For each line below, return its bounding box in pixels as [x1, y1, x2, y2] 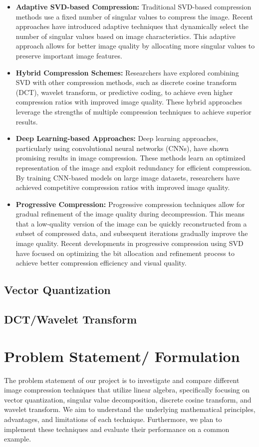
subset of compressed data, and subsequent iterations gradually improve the [15, 228, 248, 238]
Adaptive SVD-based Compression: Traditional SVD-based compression [15, 1, 252, 11]
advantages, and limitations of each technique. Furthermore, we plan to [4, 413, 222, 424]
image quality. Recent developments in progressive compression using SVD [15, 238, 244, 248]
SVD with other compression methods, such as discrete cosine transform [15, 77, 237, 87]
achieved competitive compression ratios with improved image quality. [15, 182, 230, 192]
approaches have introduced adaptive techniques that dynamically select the [15, 21, 249, 31]
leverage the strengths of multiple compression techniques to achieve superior [15, 106, 252, 116]
